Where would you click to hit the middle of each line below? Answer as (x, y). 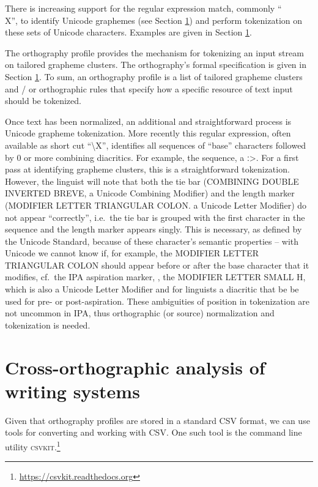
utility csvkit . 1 (33, 445)
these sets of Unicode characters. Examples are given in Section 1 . (128, 32)
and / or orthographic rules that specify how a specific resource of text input (149, 88)
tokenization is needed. (48, 325)
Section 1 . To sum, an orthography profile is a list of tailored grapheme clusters (154, 76)
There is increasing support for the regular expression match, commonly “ (143, 8)
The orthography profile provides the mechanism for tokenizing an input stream (154, 52)
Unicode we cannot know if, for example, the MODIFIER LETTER (132, 253)
